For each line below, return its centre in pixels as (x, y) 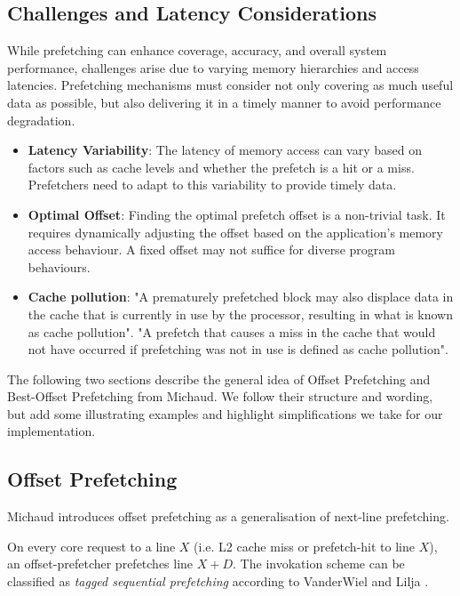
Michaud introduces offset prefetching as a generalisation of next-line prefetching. (228, 516)
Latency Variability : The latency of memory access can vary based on (225, 150)
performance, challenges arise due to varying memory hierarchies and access (213, 67)
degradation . (41, 120)
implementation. (52, 431)
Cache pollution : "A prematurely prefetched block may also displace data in (241, 297)
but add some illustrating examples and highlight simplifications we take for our (225, 413)
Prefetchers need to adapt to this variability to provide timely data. (212, 185)
